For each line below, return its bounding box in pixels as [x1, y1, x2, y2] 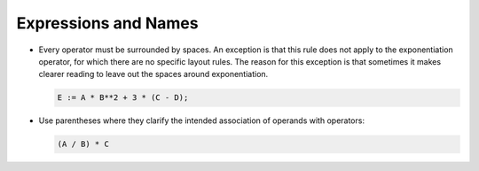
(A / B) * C [57, 139, 110, 150]
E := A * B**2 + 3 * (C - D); [57, 93, 189, 103]
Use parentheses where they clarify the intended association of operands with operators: [38, 115, 365, 126]
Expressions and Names [16, 13, 199, 33]
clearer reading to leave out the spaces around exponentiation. [38, 69, 269, 80]
